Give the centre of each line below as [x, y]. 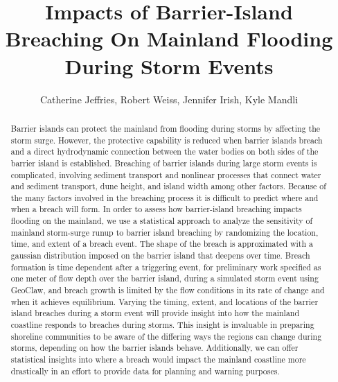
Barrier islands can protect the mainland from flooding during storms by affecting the [166, 128]
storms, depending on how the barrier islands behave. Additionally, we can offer [154, 348]
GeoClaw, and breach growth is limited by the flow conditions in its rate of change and [168, 290]
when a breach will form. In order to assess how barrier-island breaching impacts [156, 209]
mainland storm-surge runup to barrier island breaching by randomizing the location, [164, 232]
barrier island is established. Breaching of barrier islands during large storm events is [164, 163]
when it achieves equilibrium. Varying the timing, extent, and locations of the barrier [164, 301]
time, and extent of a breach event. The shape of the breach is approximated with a [162, 244]
